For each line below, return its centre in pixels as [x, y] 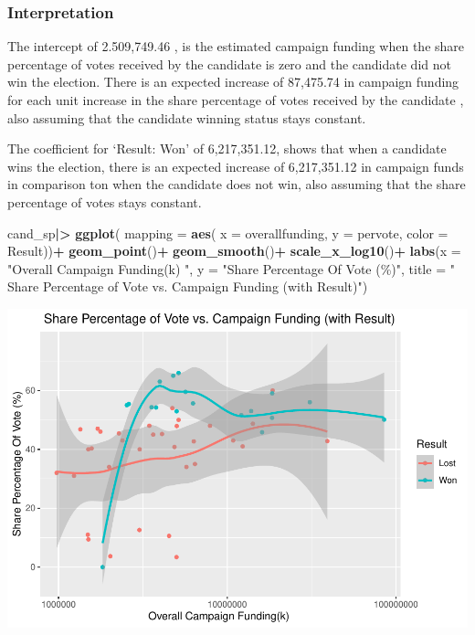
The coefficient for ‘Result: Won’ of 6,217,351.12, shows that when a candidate [227, 148]
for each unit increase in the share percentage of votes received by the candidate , [236, 100]
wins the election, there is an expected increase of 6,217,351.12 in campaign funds [236, 166]
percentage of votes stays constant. [105, 201]
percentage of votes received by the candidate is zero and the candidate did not [229, 63]
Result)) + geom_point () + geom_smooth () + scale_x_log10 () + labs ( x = [234, 251]
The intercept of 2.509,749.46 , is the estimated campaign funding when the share [236, 46]
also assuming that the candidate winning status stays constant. [187, 117]
